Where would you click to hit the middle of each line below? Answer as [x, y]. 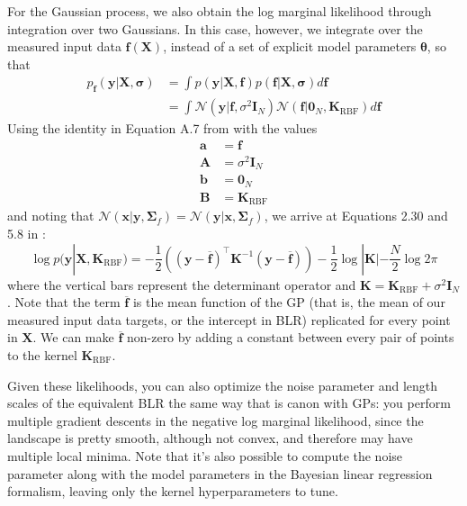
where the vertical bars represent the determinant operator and [182, 284]
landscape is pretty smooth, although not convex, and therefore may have [210, 438]
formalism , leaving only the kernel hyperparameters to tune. [173, 491]
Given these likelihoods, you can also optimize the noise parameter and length [223, 385]
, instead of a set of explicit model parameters [290, 46]
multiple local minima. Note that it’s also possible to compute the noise [205, 455]
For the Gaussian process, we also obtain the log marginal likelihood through [220, 11]
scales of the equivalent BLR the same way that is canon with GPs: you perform [229, 403]
